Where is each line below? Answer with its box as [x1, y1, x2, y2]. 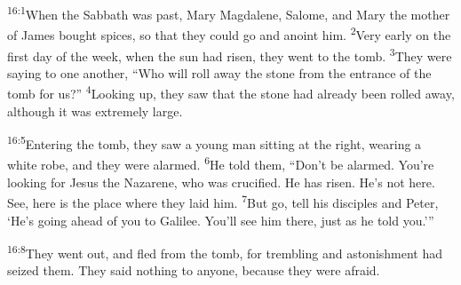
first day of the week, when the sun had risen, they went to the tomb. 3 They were [7, 44, 452, 65]
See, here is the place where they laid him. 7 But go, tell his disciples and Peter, [7, 191, 439, 211]
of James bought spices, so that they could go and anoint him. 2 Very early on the [7, 23, 451, 44]
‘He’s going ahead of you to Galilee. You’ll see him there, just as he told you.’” [7, 210, 434, 229]
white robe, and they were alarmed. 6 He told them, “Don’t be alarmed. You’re [7, 153, 434, 174]
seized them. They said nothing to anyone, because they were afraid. [7, 261, 380, 280]
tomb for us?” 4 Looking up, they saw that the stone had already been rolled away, [7, 82, 455, 102]
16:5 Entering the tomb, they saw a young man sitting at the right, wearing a [7, 132, 422, 153]
